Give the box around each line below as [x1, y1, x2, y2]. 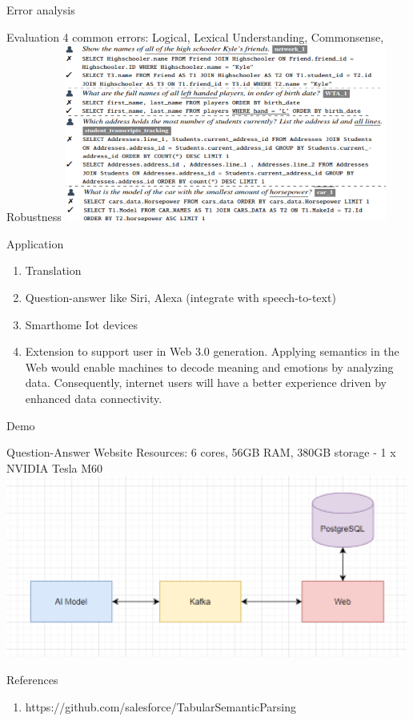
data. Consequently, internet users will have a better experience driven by [25, 374, 387, 391]
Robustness [6, 208, 62, 225]
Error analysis [6, 2, 75, 18]
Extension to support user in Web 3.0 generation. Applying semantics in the [25, 343, 399, 360]
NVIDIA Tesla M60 [6, 459, 103, 476]
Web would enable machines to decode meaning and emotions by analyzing [25, 358, 394, 375]
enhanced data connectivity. [25, 389, 162, 406]
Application [6, 235, 64, 252]
